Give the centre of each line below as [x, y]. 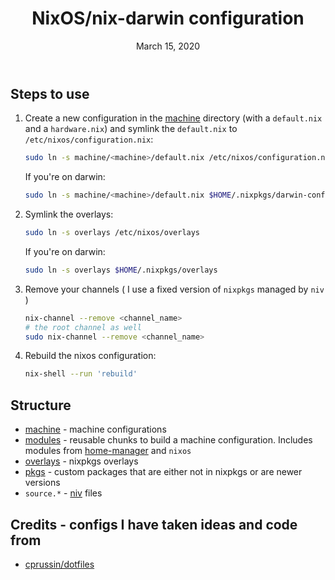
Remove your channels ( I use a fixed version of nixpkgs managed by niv [174, 289]
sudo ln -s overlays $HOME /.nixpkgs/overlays [121, 270]
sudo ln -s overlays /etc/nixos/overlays [112, 233]
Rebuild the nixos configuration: [90, 356]
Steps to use [50, 93]
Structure [41, 405]
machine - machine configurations [95, 429]
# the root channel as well [83, 327]
